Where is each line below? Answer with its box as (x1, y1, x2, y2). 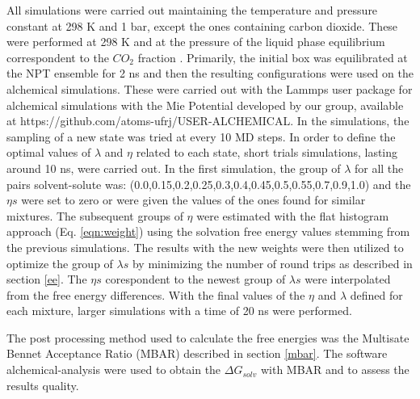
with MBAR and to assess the (260, 361, 409, 378)
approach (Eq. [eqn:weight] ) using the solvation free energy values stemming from (6, 223, 410, 240)
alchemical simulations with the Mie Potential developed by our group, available (6, 96, 404, 113)
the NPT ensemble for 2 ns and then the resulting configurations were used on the (6, 65, 414, 82)
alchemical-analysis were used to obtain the (6, 361, 221, 378)
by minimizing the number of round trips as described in (132, 254, 413, 271)
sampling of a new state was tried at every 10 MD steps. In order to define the (6, 128, 396, 145)
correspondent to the (6, 48, 109, 65)
